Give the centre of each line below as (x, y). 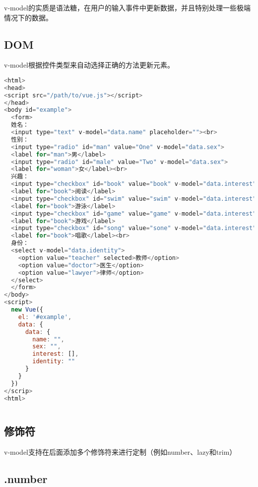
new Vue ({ (27, 310)
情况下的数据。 (28, 17)
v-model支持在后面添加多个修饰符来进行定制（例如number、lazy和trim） (120, 451)
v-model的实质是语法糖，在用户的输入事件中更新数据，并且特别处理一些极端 (127, 7)
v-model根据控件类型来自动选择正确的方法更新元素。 (89, 65)
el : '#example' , (45, 317)
